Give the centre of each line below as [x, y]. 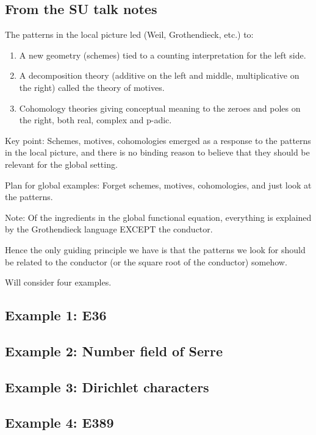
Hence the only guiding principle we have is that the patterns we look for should [155, 249]
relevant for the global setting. [61, 164]
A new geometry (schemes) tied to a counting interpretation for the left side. [163, 55]
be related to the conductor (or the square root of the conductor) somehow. [146, 261]
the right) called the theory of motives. [92, 87]
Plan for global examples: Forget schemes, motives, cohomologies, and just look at [158, 185]
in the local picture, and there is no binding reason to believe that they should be [157, 152]
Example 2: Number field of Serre [114, 351]
